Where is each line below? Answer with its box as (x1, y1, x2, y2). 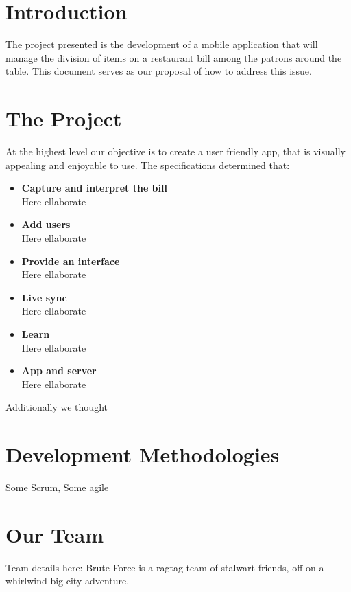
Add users (21, 217, 71, 231)
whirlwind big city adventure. (5, 573, 130, 588)
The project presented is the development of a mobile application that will (5, 37, 318, 52)
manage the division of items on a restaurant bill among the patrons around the (5, 50, 342, 65)
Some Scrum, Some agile (5, 480, 109, 494)
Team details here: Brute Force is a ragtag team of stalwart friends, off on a (5, 560, 324, 574)
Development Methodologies (5, 440, 280, 468)
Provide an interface (21, 253, 120, 268)
